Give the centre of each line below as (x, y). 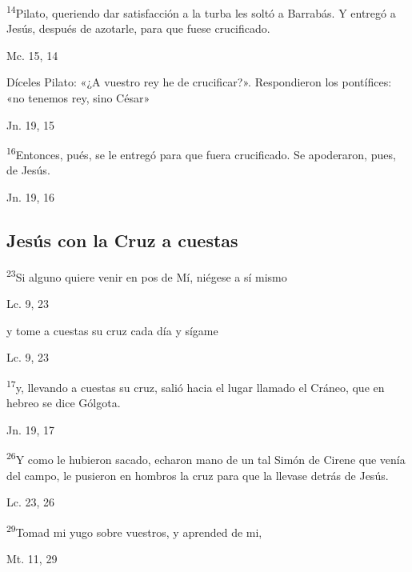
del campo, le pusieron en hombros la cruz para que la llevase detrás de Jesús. (198, 475)
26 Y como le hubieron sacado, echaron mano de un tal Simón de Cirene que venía (206, 458)
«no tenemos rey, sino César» (78, 98)
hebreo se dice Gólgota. (64, 403)
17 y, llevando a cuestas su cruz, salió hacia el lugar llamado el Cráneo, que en (196, 386)
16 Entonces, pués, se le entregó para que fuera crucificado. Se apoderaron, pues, (201, 153)
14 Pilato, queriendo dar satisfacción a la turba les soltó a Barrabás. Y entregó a (201, 12)
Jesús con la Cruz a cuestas (122, 240)
